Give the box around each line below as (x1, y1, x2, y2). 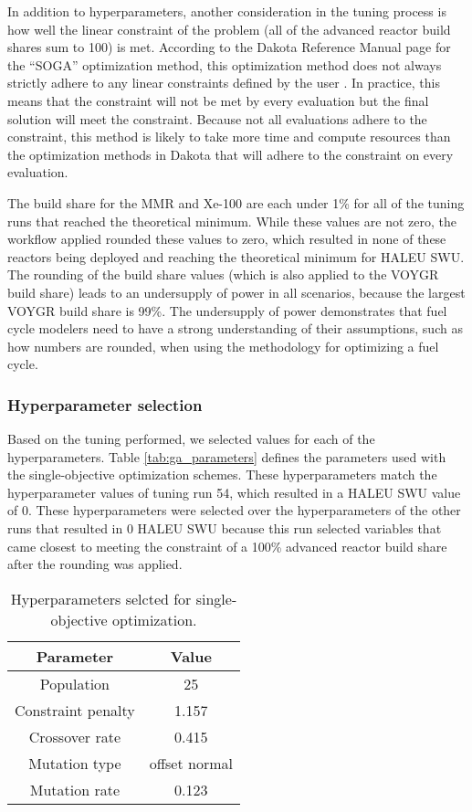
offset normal (149, 752, 233, 774)
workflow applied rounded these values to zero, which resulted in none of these (7, 229, 446, 248)
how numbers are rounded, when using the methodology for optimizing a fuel (7, 336, 439, 355)
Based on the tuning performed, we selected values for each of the (7, 429, 375, 448)
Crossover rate (28, 725, 121, 747)
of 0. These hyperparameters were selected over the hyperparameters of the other (7, 501, 461, 520)
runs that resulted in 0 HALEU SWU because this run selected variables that (7, 519, 442, 538)
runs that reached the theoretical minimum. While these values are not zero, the (7, 211, 456, 230)
